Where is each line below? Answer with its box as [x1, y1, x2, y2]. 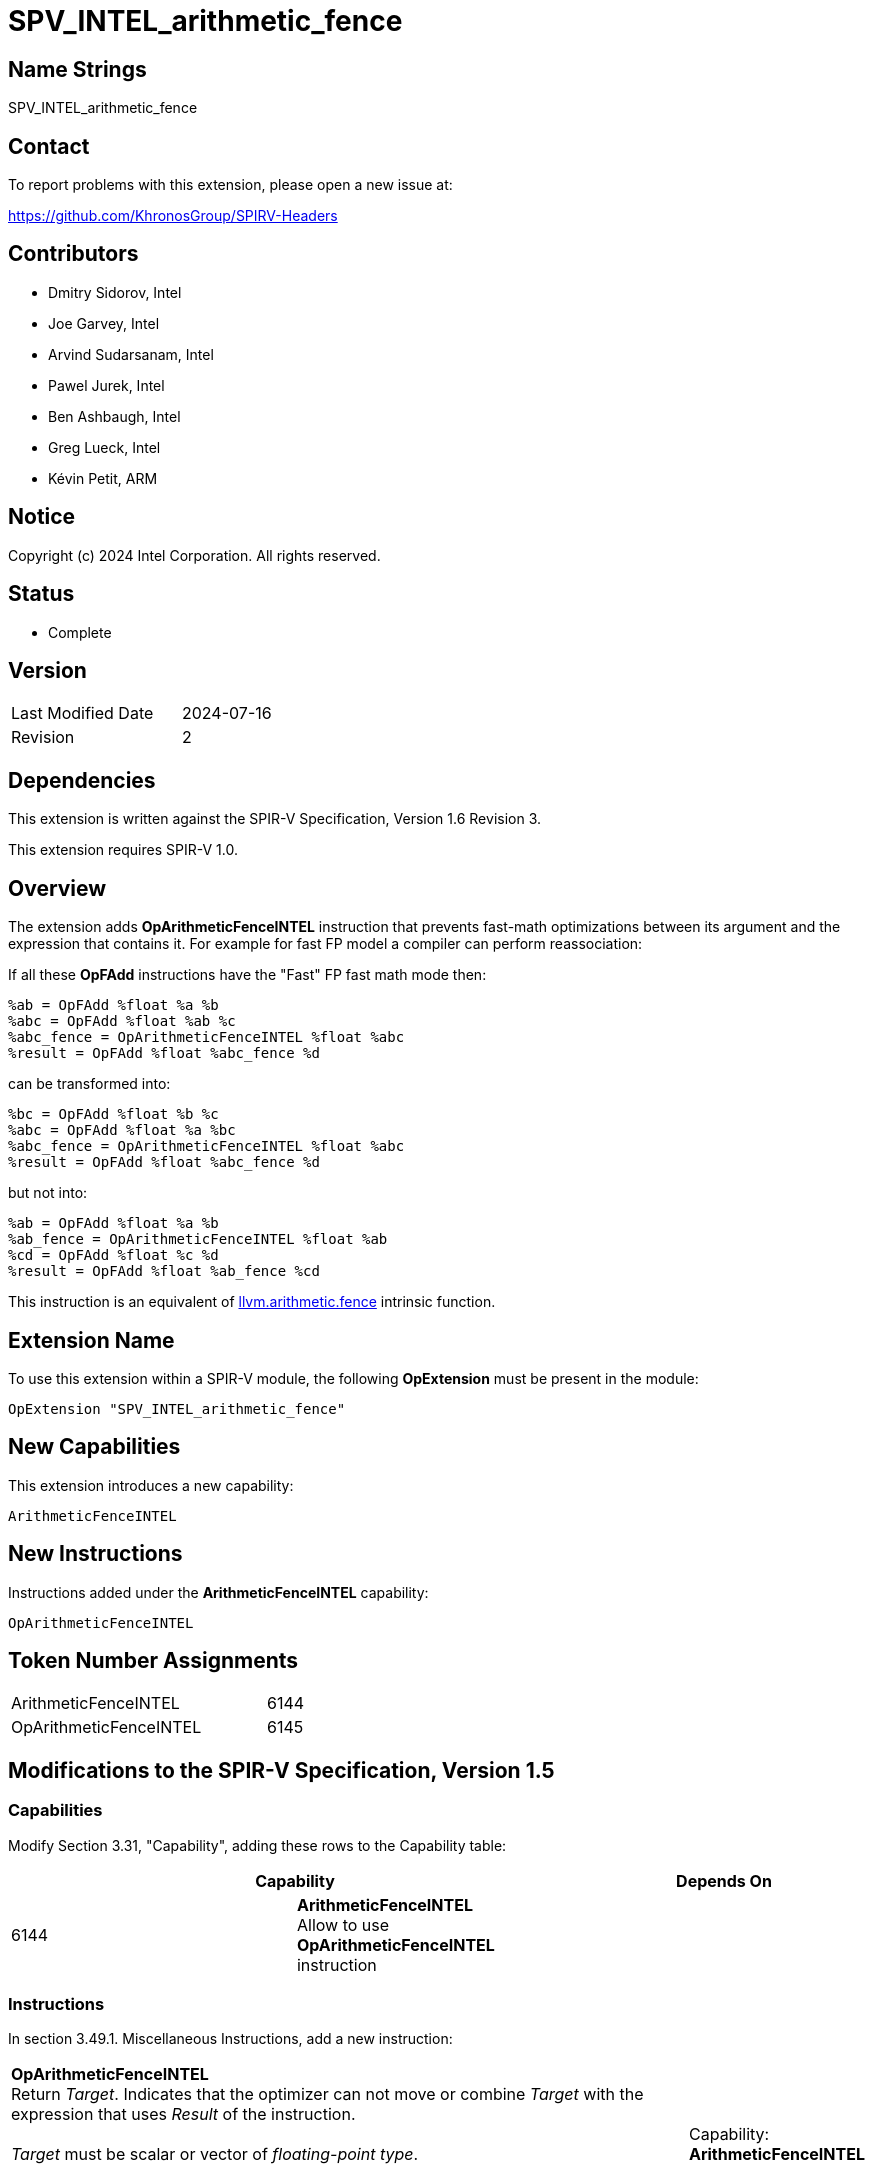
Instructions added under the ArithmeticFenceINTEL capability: [8, 1583, 429, 1601]
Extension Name [8, 1327, 175, 1353]
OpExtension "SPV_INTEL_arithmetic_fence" [8, 1400, 346, 1417]
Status [8, 581, 75, 607]
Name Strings [8, 56, 147, 82]
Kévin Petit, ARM [48, 469, 158, 487]
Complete [48, 623, 112, 641]
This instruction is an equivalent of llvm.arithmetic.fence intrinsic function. [8, 1293, 496, 1311]
